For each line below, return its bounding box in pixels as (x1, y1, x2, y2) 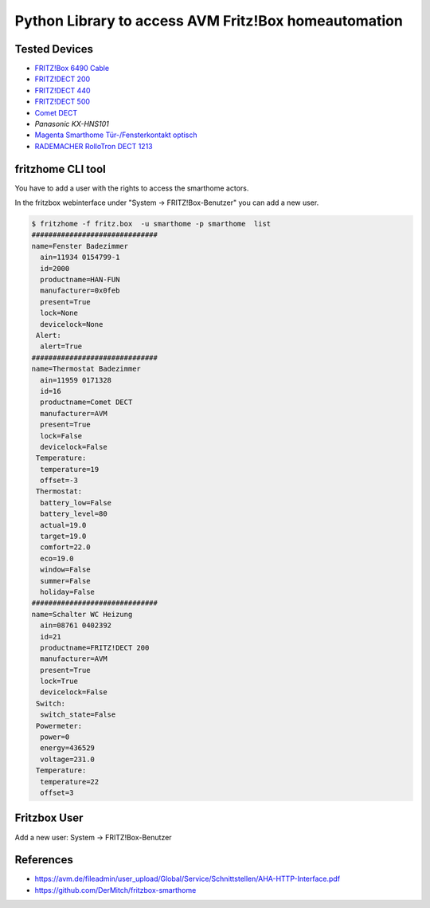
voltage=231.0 (40, 754, 96, 764)
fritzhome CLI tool (14, 162, 107, 175)
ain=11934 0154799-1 (40, 253, 120, 262)
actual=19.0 (40, 521, 87, 529)
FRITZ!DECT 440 (34, 85, 91, 95)
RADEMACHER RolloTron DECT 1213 (34, 141, 153, 151)
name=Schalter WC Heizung (31, 610, 133, 619)
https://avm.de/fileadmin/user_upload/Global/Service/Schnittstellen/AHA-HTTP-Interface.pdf (34, 874, 341, 884)
